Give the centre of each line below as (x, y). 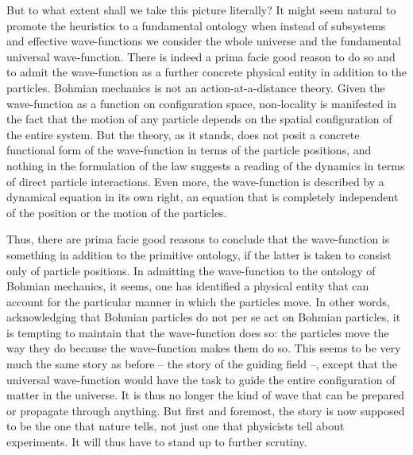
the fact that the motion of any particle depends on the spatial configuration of (199, 119)
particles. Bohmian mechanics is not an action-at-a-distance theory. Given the (196, 87)
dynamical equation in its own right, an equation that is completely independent (203, 197)
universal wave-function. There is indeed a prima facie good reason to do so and (201, 56)
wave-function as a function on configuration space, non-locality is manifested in (202, 103)
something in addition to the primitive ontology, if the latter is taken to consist (199, 254)
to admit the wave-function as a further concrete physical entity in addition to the (206, 72)
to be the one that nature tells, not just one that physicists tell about (176, 426)
